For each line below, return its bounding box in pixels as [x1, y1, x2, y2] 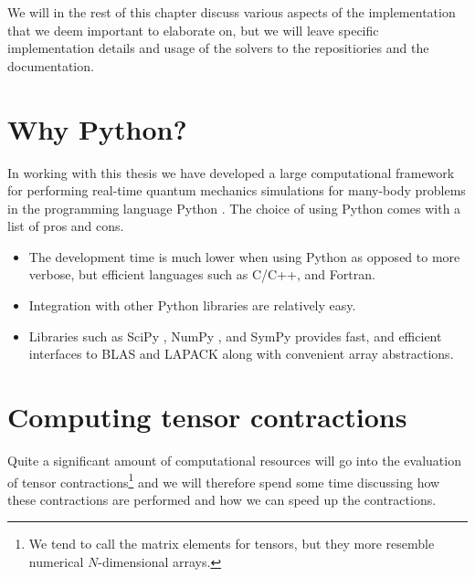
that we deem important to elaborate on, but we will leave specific [7, 20, 379, 39]
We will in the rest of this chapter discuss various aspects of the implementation [7, 3, 456, 21]
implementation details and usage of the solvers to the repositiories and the [7, 38, 429, 58]
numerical [28, 552, 84, 571]
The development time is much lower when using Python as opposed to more [28, 247, 460, 266]
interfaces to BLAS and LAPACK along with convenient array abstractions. [28, 344, 454, 363]
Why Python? [7, 110, 187, 147]
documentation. [7, 56, 94, 75]
